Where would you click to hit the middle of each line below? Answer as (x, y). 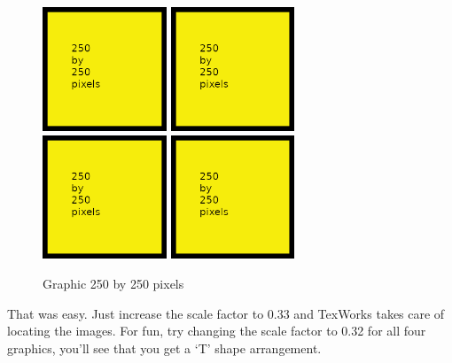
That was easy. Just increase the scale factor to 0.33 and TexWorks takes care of (226, 313)
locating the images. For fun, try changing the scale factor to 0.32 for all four (217, 331)
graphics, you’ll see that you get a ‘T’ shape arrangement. (164, 348)
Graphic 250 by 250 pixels (113, 283)
